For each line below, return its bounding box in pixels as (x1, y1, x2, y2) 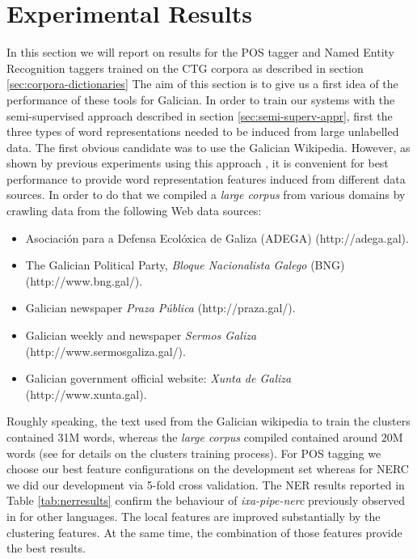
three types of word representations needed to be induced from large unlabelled (6, 123, 399, 140)
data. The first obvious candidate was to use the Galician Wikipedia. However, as (6, 138, 411, 155)
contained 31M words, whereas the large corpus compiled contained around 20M (6, 429, 403, 445)
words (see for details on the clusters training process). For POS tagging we (6, 444, 381, 461)
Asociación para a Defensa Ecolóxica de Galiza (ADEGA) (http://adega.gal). (25, 229, 409, 246)
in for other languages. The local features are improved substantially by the (6, 507, 381, 524)
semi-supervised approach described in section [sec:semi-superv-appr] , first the (6, 107, 393, 124)
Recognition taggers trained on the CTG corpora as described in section (6, 59, 364, 76)
